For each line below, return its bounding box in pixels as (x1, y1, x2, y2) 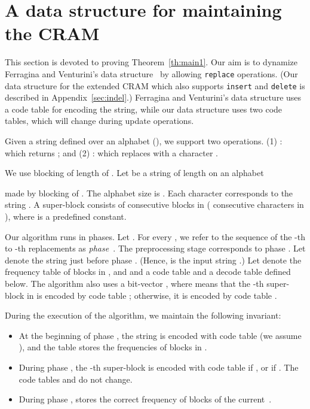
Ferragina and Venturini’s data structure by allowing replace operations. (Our (5, 67, 298, 80)
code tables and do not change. (19, 372, 133, 385)
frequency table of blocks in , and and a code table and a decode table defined (5, 265, 291, 278)
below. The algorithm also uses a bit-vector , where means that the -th (5, 277, 264, 289)
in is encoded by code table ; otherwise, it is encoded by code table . (26, 289, 277, 301)
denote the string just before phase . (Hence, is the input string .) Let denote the (5, 253, 302, 266)
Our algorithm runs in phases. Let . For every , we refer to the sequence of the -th (5, 230, 305, 243)
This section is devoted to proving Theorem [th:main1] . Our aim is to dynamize (5, 56, 298, 68)
